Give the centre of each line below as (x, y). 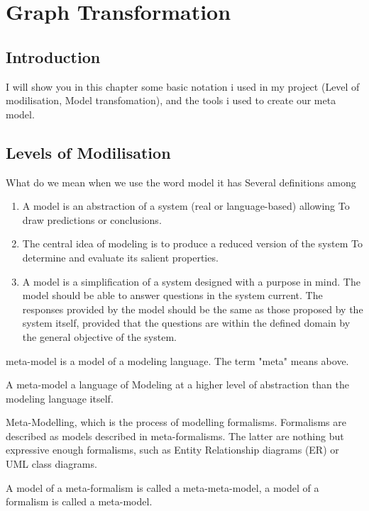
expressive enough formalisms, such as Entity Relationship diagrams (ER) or (172, 450)
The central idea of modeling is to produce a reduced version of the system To (192, 243)
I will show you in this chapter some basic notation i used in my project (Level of (183, 86)
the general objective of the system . (99, 336)
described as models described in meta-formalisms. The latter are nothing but (175, 436)
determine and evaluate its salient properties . (120, 257)
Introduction (53, 56)
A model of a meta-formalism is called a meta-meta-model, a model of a (163, 487)
